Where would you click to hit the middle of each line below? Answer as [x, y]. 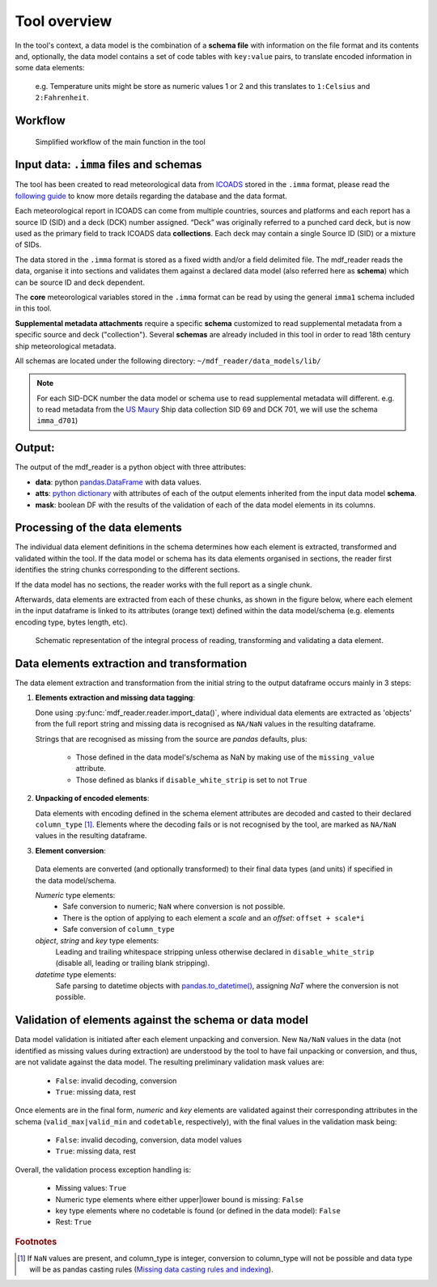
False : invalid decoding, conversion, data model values [148, 1140]
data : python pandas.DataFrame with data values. [119, 482]
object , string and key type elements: [97, 940]
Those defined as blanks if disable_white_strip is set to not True [191, 780]
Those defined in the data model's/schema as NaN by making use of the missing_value [225, 757]
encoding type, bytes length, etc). [72, 622]
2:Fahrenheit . [62, 98]
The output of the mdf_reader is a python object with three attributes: [131, 467]
